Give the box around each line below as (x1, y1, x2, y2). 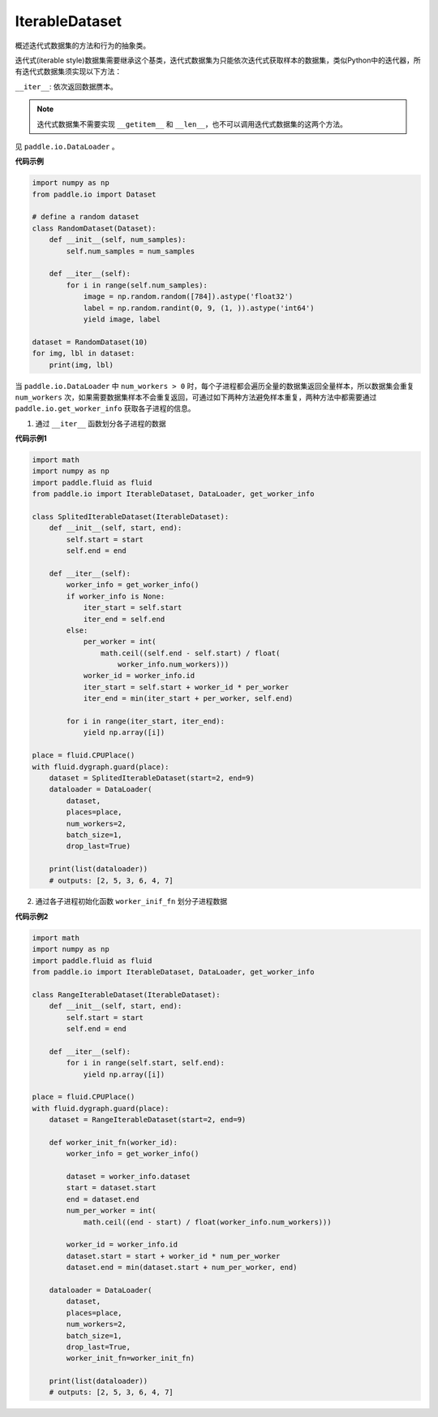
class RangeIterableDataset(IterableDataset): (32, 990, 221, 999)
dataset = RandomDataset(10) (32, 337, 148, 347)
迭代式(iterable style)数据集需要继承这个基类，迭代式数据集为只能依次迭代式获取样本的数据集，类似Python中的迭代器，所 (15, 55, 421, 65)
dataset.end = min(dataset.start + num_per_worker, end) (66, 1263, 298, 1272)
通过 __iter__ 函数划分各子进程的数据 (35, 418, 166, 428)
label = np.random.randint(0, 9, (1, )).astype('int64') (83, 303, 315, 313)
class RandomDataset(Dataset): (32, 223, 157, 233)
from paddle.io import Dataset (32, 189, 157, 199)
